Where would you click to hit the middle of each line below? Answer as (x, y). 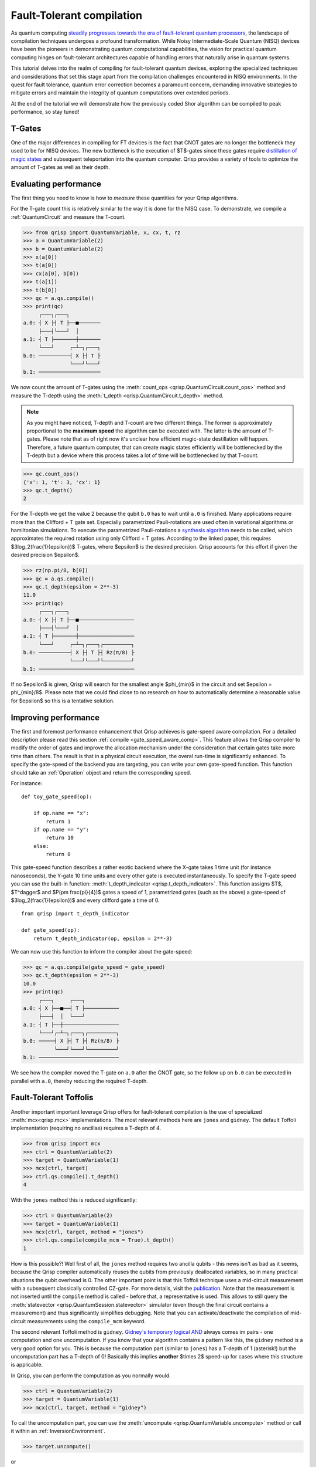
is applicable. (27, 1365)
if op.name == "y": (61, 829)
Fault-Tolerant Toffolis (52, 1098)
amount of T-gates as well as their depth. (61, 167)
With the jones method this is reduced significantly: (74, 1200)
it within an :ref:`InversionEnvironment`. (58, 1431)
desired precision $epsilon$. (45, 555)
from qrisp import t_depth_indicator (75, 914)
